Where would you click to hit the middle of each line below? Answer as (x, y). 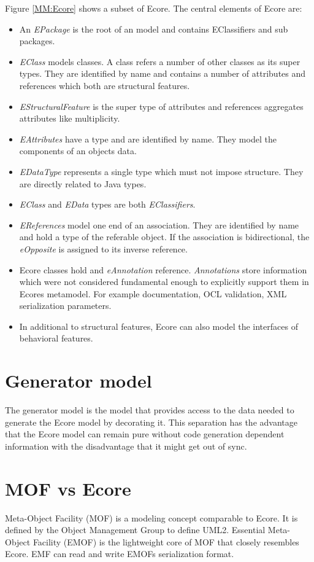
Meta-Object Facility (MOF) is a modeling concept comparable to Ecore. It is (151, 517)
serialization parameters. (65, 306)
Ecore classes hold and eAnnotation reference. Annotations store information (163, 269)
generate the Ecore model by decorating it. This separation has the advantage (151, 422)
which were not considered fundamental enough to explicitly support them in (164, 282)
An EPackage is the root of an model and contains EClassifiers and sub (154, 29)
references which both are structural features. (105, 85)
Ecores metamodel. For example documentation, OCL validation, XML (153, 293)
